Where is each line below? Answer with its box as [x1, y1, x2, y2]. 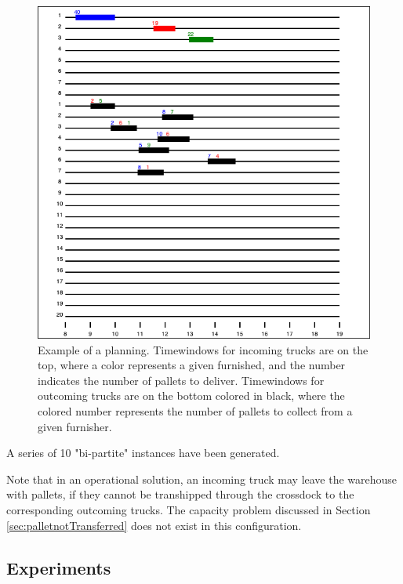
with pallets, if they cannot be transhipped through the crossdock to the [6, 486, 354, 502]
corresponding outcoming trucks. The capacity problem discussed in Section [6, 501, 371, 517]
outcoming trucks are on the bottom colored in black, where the [38, 387, 345, 404]
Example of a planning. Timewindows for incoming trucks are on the [38, 341, 369, 357]
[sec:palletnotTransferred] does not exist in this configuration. [6, 517, 302, 533]
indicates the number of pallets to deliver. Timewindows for [38, 372, 325, 388]
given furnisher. [38, 418, 112, 434]
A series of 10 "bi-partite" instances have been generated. [6, 444, 280, 461]
